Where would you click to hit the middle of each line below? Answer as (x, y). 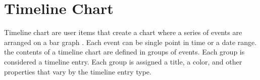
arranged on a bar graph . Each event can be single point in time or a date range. (131, 42)
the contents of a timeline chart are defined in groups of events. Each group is (124, 52)
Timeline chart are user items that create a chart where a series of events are (123, 32)
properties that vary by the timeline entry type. (78, 71)
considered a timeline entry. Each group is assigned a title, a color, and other (123, 61)
